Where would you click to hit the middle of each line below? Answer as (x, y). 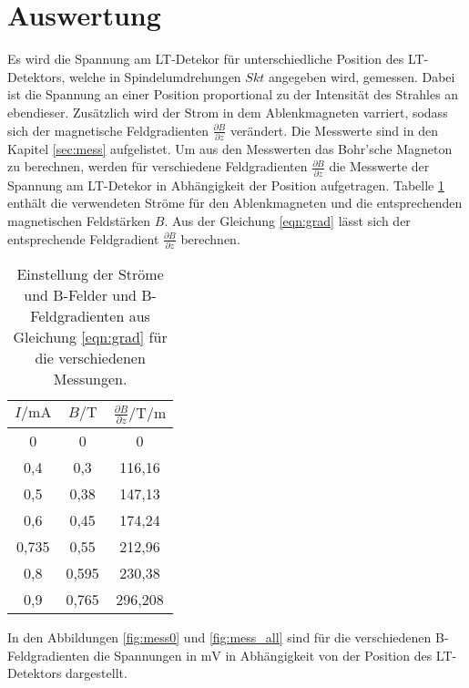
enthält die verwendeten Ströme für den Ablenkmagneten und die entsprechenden (235, 203)
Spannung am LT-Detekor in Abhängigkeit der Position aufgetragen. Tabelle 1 (226, 185)
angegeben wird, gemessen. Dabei (362, 76)
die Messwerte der (379, 166)
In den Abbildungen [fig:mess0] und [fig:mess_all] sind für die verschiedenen (219, 637)
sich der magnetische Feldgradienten (108, 130)
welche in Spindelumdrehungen (155, 76)
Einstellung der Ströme (90, 273)
